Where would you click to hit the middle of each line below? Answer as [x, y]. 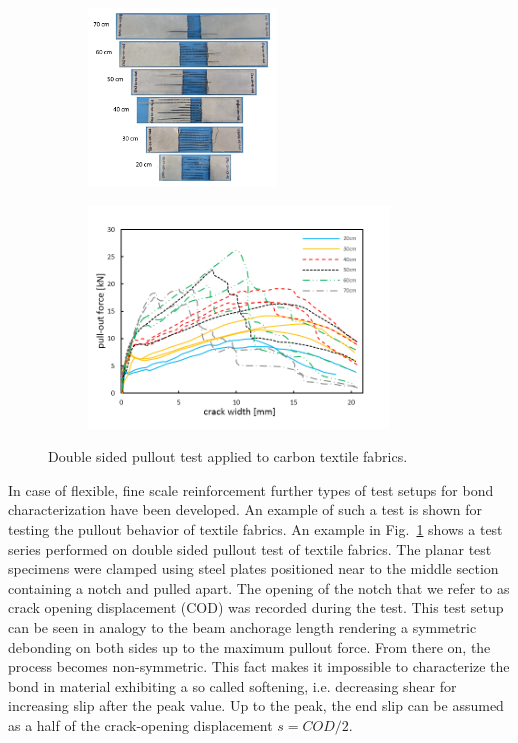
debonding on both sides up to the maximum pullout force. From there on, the [249, 646]
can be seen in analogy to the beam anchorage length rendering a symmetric [242, 627]
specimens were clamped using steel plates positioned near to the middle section [253, 568]
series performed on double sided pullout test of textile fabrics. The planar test [250, 548]
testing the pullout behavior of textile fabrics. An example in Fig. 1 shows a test [255, 529]
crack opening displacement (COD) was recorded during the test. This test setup [256, 607]
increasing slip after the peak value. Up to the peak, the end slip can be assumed [256, 705]
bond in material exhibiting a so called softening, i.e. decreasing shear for [232, 685]
